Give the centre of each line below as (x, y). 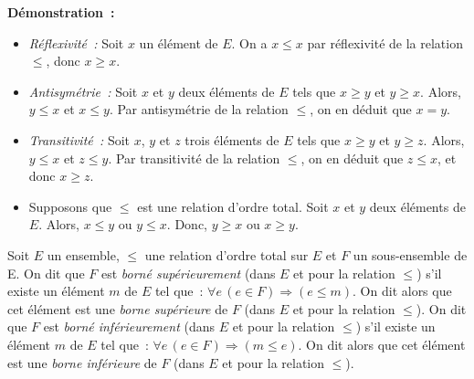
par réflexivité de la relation (385, 42)
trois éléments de (232, 139)
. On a (249, 42)
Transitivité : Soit (79, 139)
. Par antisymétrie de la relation (199, 109)
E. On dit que (46, 273)
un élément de (179, 42)
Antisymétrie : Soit (83, 91)
